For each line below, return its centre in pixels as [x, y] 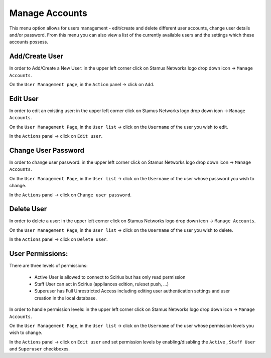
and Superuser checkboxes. [40, 349]
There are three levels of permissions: [48, 266]
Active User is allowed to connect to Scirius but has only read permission [110, 277]
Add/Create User [36, 56]
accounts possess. [29, 42]
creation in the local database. [66, 298]
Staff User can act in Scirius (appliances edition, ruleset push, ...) [102, 284]
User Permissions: [39, 254]
